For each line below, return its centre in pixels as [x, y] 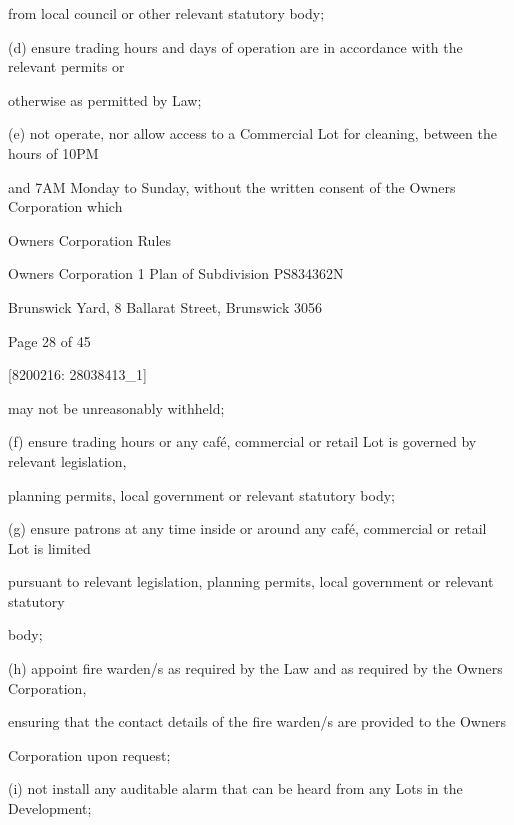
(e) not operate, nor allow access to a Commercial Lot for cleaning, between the [252, 133]
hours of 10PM [53, 152]
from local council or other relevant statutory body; [166, 13]
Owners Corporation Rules [90, 239]
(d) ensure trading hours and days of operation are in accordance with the [235, 46]
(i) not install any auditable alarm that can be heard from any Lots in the [235, 788]
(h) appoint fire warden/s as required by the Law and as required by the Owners [255, 668]
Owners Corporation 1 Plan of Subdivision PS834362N [176, 273]
